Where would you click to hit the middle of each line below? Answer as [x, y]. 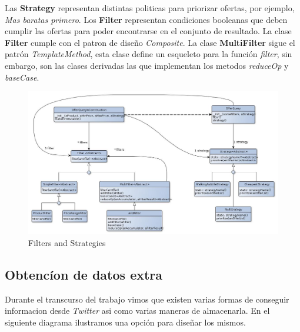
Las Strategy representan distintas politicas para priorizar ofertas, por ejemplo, [150, 8]
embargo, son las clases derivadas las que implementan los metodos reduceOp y [147, 65]
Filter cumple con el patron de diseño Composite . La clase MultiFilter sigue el [150, 42]
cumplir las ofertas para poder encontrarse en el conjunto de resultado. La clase [148, 31]
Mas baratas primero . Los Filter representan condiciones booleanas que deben [146, 19]
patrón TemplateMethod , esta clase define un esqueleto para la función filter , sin [149, 54]
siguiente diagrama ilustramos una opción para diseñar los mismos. [125, 322]
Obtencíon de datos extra [84, 274]
